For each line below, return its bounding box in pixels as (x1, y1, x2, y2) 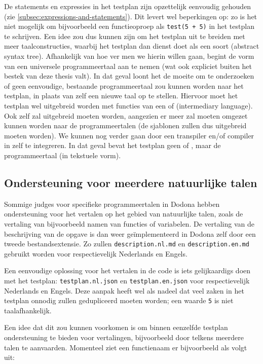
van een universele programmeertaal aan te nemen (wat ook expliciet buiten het (4, 60, 252, 71)
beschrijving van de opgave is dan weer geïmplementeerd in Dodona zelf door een (4, 228, 256, 239)
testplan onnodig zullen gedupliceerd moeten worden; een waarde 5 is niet (4, 295, 234, 306)
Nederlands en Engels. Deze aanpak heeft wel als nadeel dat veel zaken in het (4, 285, 244, 296)
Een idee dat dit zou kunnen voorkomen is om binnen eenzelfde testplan (4, 322, 228, 333)
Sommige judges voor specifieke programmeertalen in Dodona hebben (4, 198, 220, 209)
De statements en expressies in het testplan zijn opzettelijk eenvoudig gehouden (4, 1, 251, 11)
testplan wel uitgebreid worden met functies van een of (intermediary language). (4, 100, 253, 111)
